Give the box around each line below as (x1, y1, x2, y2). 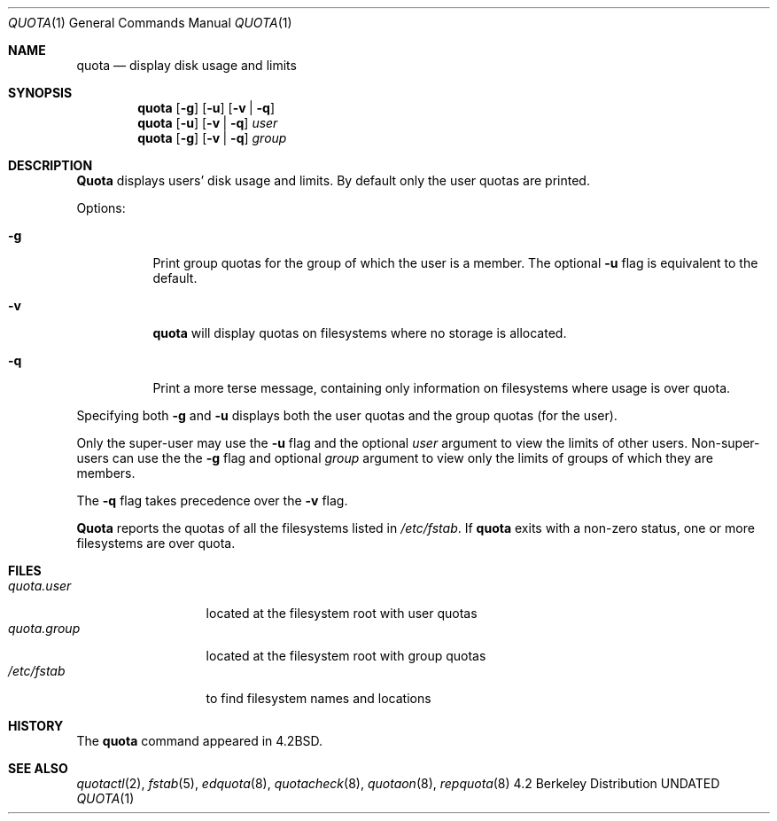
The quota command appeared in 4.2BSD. (76, 733, 323, 748)
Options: (76, 200, 126, 215)
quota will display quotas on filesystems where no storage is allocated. (152, 325, 567, 340)
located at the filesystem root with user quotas (206, 606, 478, 621)
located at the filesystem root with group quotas (206, 648, 486, 663)
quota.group (8, 621, 81, 636)
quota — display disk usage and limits (76, 58, 297, 73)
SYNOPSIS (8, 85, 73, 100)
